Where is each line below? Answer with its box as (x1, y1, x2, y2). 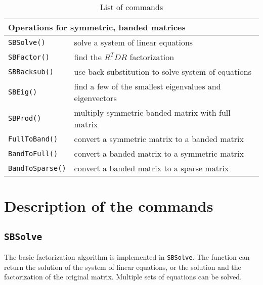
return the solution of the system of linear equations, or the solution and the (4, 261, 241, 272)
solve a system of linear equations (74, 36, 193, 48)
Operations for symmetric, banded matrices (8, 21, 186, 33)
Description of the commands (4, 196, 213, 216)
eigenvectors (74, 92, 117, 104)
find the (74, 51, 102, 63)
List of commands (100, 1, 163, 13)
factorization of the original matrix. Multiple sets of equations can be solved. (4, 271, 242, 282)
